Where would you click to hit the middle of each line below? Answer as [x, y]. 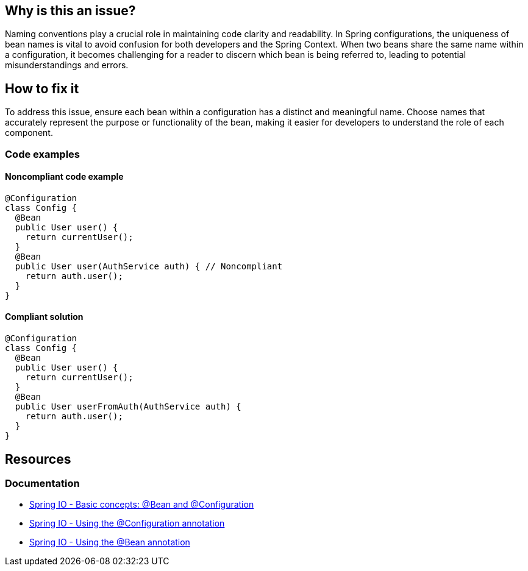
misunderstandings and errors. [67, 65]
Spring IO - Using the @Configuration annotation [127, 523]
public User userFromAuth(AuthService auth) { [128, 407]
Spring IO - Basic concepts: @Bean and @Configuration [142, 505]
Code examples [43, 154]
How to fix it [42, 88]
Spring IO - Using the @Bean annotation [110, 542]
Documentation [42, 483]
